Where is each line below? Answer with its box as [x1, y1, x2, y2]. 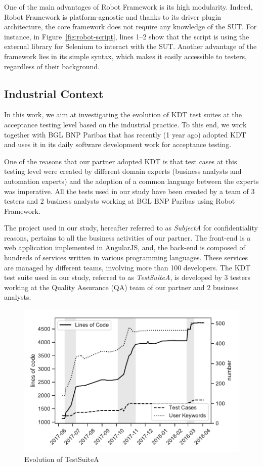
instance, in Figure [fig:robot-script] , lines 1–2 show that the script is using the [4, 31, 249, 41]
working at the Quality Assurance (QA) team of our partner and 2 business [4, 282, 238, 292]
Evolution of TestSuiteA [24, 454, 99, 464]
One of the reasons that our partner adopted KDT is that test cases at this [4, 156, 237, 166]
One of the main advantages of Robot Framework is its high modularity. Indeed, [4, 2, 253, 12]
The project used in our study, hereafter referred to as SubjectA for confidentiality [4, 222, 258, 233]
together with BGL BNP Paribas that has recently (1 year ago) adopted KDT [4, 129, 246, 139]
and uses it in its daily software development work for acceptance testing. [4, 139, 232, 150]
